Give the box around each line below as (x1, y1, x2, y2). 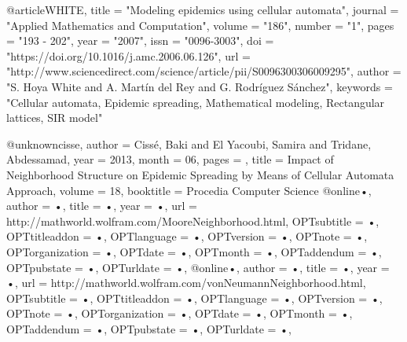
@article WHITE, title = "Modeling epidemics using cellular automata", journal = (6, 2, 399, 17)
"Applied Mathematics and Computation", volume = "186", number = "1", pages (6, 17, 394, 33)
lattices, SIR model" (6, 109, 103, 126)
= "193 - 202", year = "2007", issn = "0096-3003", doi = (6, 32, 274, 49)
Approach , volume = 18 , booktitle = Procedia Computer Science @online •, (6, 182, 372, 198)
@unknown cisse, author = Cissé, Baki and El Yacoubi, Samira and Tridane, (6, 135, 372, 152)
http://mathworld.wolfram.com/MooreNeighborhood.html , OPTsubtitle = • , (6, 212, 379, 229)
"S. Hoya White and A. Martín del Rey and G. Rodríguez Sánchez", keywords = (6, 78, 393, 94)
